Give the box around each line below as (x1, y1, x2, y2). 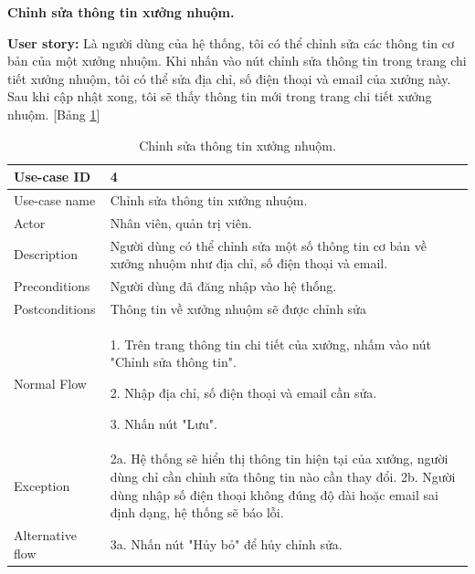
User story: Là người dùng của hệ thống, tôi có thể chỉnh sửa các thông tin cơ (7, 33, 454, 52)
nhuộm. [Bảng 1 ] (7, 104, 100, 123)
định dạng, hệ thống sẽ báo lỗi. (110, 503, 284, 522)
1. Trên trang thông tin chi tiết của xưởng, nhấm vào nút (110, 334, 431, 353)
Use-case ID (14, 167, 91, 186)
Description (14, 245, 78, 264)
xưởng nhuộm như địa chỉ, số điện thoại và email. (110, 254, 388, 273)
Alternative (14, 526, 77, 545)
